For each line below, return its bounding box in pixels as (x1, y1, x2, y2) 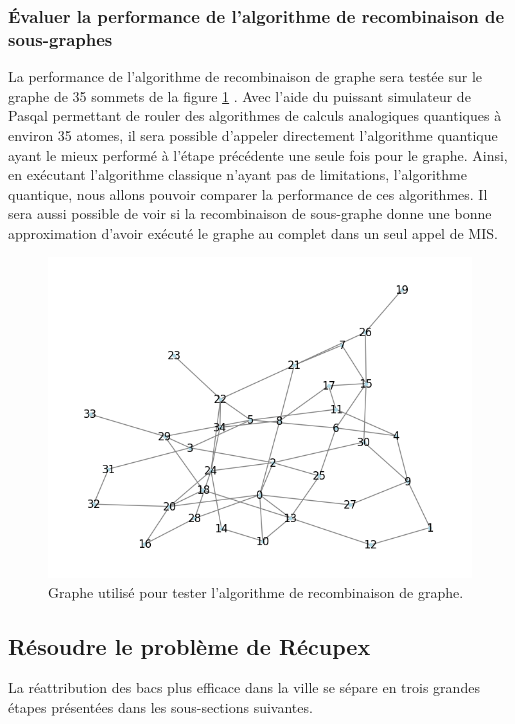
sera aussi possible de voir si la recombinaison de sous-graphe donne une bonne (8, 203, 492, 224)
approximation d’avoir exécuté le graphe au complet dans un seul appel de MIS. (8, 222, 498, 243)
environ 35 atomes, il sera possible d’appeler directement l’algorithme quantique (8, 124, 498, 145)
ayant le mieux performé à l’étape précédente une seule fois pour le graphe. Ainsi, (8, 144, 508, 165)
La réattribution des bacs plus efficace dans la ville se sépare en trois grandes (8, 677, 480, 698)
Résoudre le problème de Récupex (8, 630, 371, 661)
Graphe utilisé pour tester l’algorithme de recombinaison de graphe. (48, 581, 464, 602)
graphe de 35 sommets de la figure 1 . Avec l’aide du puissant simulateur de (8, 85, 471, 106)
